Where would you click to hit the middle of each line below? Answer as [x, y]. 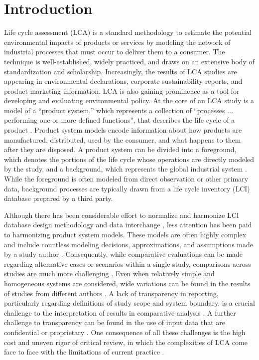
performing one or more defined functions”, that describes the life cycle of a [120, 120]
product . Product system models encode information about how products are [123, 130]
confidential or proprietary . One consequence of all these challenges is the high [125, 332]
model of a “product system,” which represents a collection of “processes [115, 110]
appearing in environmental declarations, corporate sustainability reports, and [123, 81]
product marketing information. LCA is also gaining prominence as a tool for [122, 90]
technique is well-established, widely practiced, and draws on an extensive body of [129, 61]
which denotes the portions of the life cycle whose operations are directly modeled [129, 159]
